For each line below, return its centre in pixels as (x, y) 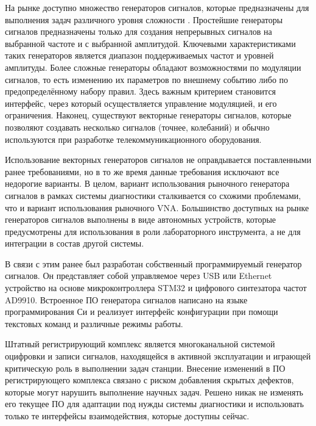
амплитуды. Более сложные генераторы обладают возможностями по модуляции (153, 67)
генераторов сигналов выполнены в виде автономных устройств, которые (141, 219)
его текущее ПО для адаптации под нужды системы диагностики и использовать (154, 404)
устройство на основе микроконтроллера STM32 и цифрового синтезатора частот (156, 288)
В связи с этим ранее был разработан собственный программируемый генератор (153, 263)
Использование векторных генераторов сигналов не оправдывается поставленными (158, 160)
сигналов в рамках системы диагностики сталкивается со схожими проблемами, (153, 195)
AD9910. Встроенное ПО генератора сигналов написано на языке (126, 299)
